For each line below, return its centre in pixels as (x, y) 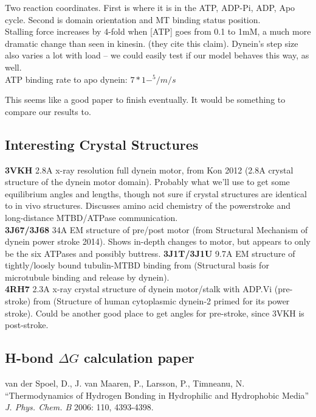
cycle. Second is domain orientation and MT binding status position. (133, 19)
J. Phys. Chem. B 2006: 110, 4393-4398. (79, 407)
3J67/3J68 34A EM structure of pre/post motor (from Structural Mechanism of (156, 229)
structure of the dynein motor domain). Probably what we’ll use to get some (147, 182)
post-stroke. (27, 325)
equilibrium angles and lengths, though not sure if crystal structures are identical (156, 193)
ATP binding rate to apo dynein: (66, 79)
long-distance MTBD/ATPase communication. (91, 217)
